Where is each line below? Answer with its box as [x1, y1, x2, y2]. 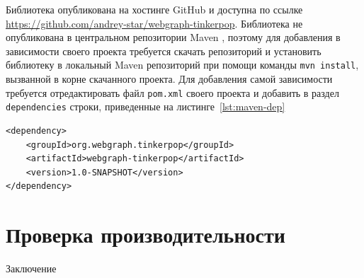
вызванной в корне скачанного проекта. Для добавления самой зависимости [6, 71, 333, 86]
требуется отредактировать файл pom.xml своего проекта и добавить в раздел [6, 85, 339, 100]
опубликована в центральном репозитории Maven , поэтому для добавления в [6, 30, 341, 45]
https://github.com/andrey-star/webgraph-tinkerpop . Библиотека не [6, 16, 303, 30]
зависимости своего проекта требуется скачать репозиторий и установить [6, 43, 322, 58]
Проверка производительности [6, 220, 285, 249]
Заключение [6, 261, 57, 276]
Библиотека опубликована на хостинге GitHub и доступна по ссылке [6, 2, 303, 16]
